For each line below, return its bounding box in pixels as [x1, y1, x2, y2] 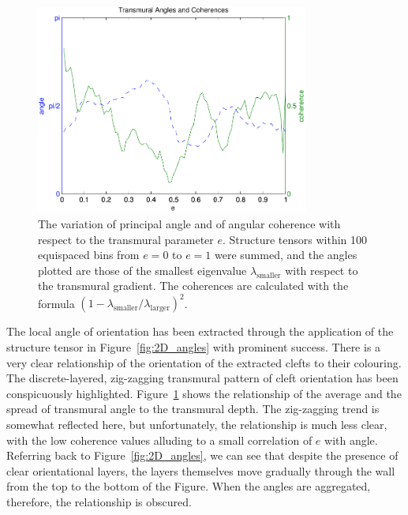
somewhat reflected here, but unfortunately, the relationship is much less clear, [6, 416, 387, 433]
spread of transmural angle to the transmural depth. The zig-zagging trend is [6, 400, 380, 417]
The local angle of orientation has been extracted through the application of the [6, 323, 394, 340]
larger [150, 304, 170, 313]
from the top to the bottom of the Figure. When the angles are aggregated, [6, 478, 371, 494]
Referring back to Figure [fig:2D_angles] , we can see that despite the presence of [6, 447, 399, 464]
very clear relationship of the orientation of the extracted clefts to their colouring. [6, 354, 402, 370]
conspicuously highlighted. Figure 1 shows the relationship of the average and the [6, 385, 402, 401]
